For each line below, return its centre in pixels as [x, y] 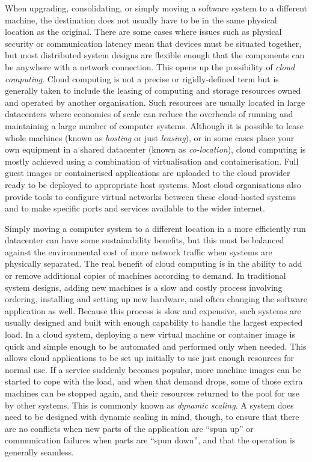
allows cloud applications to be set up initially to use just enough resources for [149, 358]
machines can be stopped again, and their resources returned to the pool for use [152, 393]
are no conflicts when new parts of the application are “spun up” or [129, 428]
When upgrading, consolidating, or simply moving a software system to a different [156, 8]
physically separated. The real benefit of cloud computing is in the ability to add [154, 263]
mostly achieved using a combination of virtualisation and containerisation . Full [152, 161]
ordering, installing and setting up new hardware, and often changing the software [156, 299]
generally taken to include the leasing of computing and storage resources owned [153, 90]
